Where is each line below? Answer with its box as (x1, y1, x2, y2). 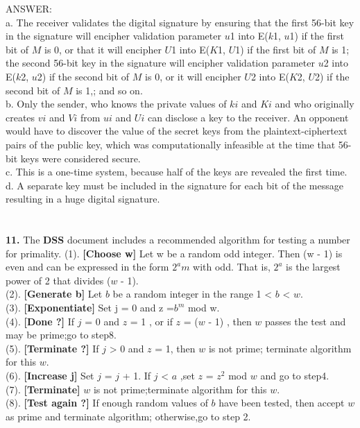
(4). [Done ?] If (6, 314, 75, 328)
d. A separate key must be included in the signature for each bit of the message (6, 178, 343, 192)
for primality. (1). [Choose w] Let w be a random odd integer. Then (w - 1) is (6, 246, 343, 260)
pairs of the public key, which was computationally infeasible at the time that (6, 137, 336, 151)
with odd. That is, (193, 259, 271, 274)
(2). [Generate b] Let (6, 286, 103, 301)
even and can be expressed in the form (6, 259, 169, 274)
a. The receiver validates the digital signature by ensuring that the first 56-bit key (6, 15, 354, 29)
